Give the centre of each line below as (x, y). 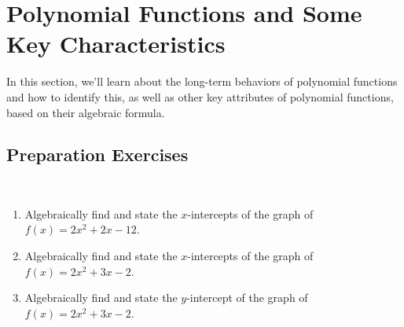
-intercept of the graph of (247, 298)
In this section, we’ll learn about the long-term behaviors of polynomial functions (202, 81)
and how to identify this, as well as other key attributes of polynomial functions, (200, 96)
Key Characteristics (116, 44)
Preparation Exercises (97, 154)
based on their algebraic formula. (86, 112)
